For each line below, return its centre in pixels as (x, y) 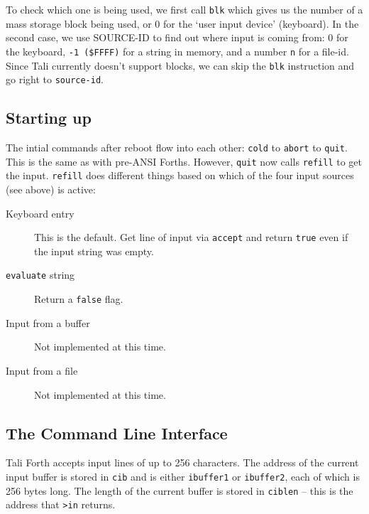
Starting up (49, 118)
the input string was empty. (94, 251)
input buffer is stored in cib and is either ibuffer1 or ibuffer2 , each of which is (183, 476)
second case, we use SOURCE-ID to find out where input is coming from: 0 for (177, 37)
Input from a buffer (48, 322)
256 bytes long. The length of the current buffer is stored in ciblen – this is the (180, 490)
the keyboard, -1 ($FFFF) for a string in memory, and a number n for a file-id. (177, 51)
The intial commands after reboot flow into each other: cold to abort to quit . (177, 148)
